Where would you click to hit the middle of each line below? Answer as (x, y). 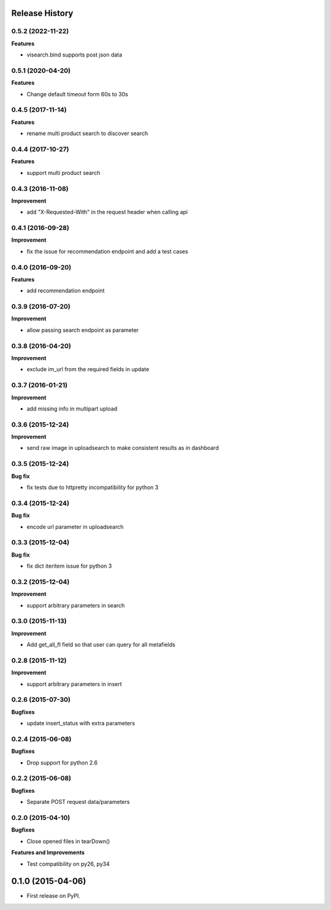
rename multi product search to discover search (87, 133)
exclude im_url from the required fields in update (88, 369)
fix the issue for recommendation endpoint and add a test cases (107, 251)
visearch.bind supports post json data (74, 55)
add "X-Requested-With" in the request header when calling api (107, 212)
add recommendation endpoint (66, 291)
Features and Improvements (48, 852)
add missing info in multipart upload (72, 409)
